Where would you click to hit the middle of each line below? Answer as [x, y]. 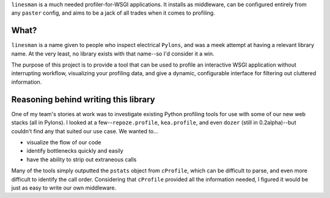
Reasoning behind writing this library [83, 99]
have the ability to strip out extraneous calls [82, 159]
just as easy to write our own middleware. [64, 188]
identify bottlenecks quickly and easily [75, 151]
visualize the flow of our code [64, 142]
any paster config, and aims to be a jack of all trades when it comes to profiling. [113, 13]
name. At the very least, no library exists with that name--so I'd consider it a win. [113, 53]
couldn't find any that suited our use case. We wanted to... [85, 131]
